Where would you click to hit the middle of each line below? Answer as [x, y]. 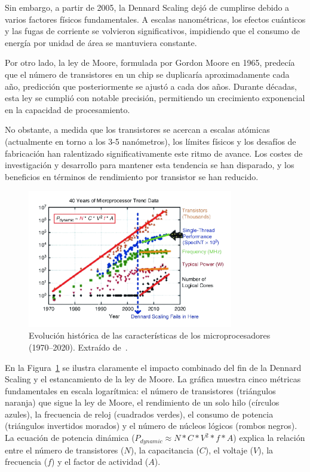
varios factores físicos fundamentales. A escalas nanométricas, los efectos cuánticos [155, 19]
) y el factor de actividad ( [100, 462]
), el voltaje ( [229, 450]
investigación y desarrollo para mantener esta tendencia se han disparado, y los [150, 165]
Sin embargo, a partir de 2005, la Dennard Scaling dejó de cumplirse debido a [147, 7]
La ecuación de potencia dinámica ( [70, 438]
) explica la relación [269, 438]
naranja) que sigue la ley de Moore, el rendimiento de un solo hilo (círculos [142, 402]
